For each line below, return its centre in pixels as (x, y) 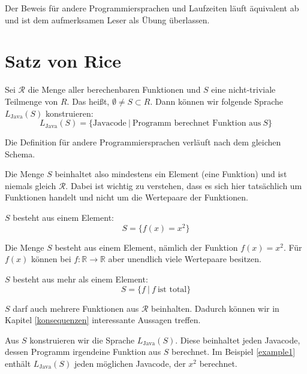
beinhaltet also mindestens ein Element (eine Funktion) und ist (171, 174)
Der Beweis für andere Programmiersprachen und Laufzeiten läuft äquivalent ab (152, 8)
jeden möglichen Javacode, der (130, 363)
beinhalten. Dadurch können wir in (215, 308)
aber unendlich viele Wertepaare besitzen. (185, 259)
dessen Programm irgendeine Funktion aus (83, 352)
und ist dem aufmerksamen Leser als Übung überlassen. (107, 19)
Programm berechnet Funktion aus (197, 124)
